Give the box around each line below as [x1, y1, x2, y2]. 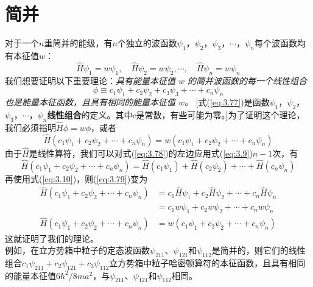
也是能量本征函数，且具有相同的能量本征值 [5, 95, 175, 108]
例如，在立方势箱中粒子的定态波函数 [5, 244, 150, 257]
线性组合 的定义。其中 [47, 108, 133, 121]
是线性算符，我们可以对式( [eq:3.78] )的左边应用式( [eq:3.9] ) [29, 146, 253, 159]
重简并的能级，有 [44, 37, 113, 49]
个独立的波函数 [117, 37, 177, 49]
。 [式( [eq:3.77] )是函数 [185, 95, 270, 108]
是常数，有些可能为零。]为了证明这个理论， [136, 108, 305, 121]
